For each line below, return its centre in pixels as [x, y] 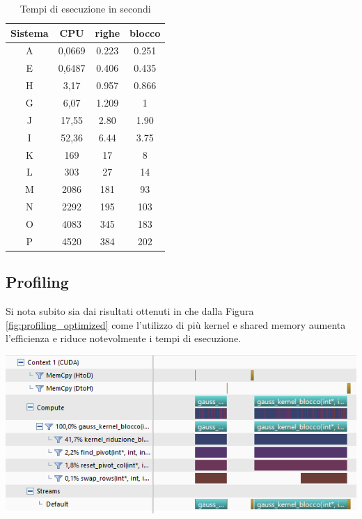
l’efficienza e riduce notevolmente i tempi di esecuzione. [124, 338]
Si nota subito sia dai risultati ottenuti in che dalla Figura [130, 311]
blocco [145, 32]
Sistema [30, 32]
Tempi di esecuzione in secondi [85, 8]
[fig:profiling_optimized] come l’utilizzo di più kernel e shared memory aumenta [176, 324]
